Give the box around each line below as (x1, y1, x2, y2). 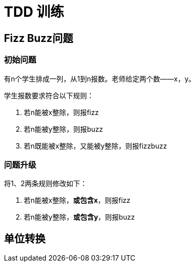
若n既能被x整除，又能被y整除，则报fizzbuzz (24, 141, 167, 150)
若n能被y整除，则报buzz (24, 124, 103, 133)
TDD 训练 (4, 3, 64, 20)
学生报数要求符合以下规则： (4, 91, 94, 100)
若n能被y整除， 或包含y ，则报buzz (24, 213, 135, 222)
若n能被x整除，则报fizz (24, 108, 99, 116)
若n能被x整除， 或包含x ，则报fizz (24, 196, 131, 205)
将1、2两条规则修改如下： (4, 179, 87, 188)
